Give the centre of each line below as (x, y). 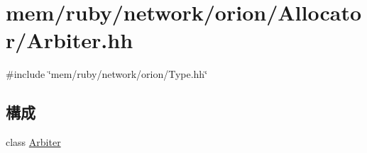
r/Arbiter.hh (70, 40)
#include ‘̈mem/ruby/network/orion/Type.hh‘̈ (107, 74)
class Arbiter (33, 142)
